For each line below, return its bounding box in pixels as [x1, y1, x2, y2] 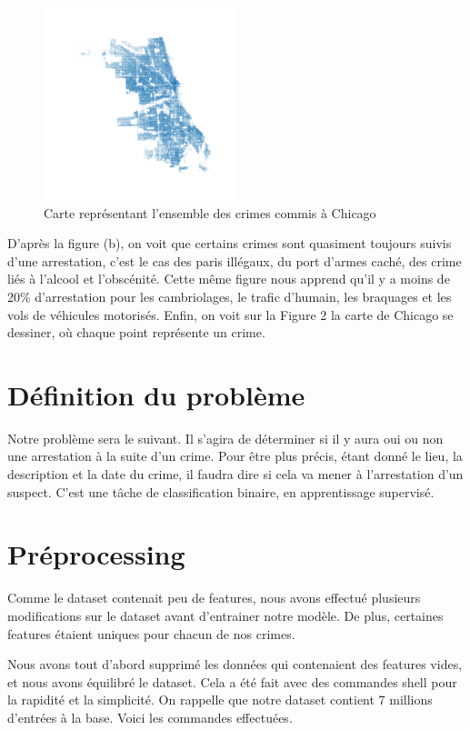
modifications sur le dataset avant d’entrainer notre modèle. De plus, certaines [7, 605, 444, 625]
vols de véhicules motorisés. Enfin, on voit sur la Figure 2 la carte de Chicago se [7, 305, 454, 324]
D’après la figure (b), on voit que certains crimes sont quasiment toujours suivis [7, 234, 452, 253]
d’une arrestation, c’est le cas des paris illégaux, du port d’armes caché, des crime [7, 251, 462, 270]
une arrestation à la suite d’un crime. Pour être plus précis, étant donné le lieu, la [7, 446, 463, 465]
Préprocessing [7, 535, 185, 573]
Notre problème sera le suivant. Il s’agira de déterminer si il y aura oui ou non [7, 428, 444, 447]
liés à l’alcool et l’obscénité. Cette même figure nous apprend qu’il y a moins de [7, 269, 450, 288]
